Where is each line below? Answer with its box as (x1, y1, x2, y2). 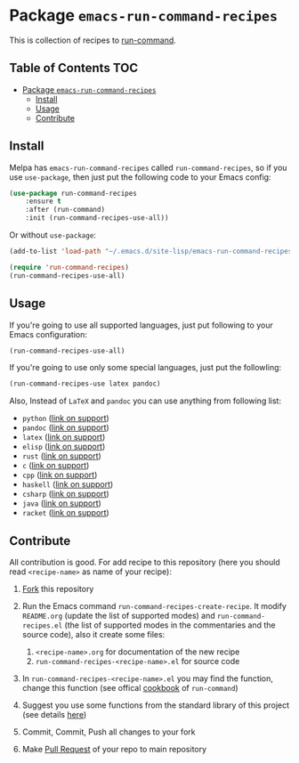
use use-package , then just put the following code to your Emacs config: (9, 171, 271, 183)
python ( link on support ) (21, 413, 109, 424)
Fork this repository (21, 584, 94, 595)
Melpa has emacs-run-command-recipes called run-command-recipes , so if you (9, 162, 287, 173)
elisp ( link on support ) (21, 442, 106, 452)
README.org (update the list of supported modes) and (21, 611, 215, 621)
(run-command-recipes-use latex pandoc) (9, 379, 162, 388)
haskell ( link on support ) (21, 479, 114, 490)
